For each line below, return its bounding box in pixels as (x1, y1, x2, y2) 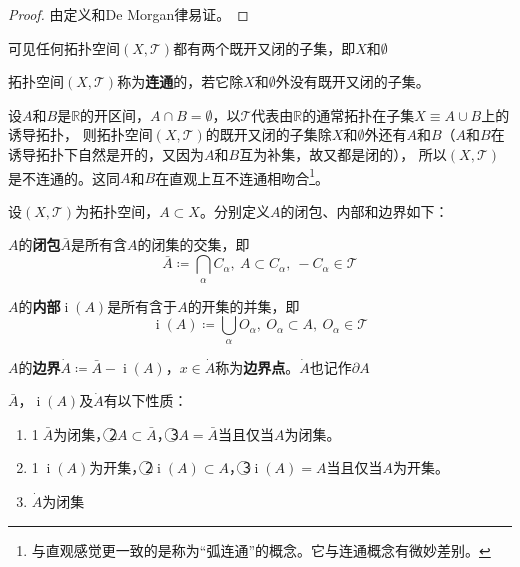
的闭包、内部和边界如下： (280, 200, 449, 221)
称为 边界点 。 (215, 356, 300, 377)
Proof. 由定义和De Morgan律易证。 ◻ (8, 4, 249, 24)
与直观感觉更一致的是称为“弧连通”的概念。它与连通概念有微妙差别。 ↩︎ (31, 539, 491, 560)
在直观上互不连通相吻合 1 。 (155, 164, 329, 188)
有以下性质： (103, 390, 188, 411)
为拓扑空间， (75, 200, 160, 221)
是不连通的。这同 (8, 167, 120, 188)
